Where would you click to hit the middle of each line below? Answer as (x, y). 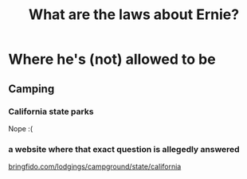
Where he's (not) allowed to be (112, 59)
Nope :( (21, 128)
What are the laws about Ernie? (134, 15)
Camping (31, 89)
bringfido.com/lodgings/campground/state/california (95, 167)
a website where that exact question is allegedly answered (124, 149)
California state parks (51, 111)
